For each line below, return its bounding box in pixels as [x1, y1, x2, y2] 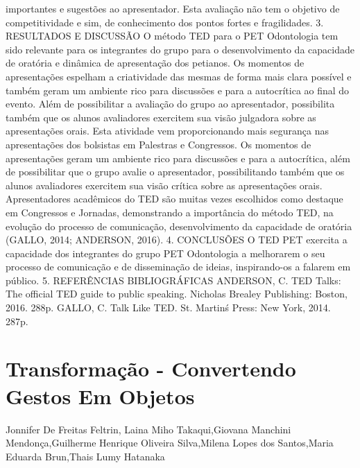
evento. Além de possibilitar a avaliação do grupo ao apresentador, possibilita [6, 96, 335, 111]
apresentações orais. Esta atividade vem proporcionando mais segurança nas [6, 123, 329, 138]
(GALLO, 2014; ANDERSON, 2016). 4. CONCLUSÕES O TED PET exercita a [6, 232, 348, 247]
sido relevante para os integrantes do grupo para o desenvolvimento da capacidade [6, 42, 354, 56]
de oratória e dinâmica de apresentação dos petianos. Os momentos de [6, 55, 305, 70]
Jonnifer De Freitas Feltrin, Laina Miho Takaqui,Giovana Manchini [6, 422, 291, 436]
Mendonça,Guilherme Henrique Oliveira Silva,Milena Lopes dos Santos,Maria [6, 435, 334, 450]
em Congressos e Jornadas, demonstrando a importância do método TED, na [6, 205, 334, 219]
